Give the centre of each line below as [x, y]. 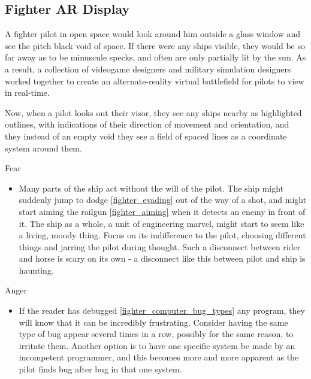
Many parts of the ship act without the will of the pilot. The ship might [151, 188]
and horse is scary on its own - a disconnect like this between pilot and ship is [162, 258]
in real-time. [27, 93]
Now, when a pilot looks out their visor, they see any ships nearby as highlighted [153, 112]
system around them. [43, 148]
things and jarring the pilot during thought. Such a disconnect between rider [160, 246]
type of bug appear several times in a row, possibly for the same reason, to [156, 334]
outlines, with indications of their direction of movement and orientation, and [147, 124]
